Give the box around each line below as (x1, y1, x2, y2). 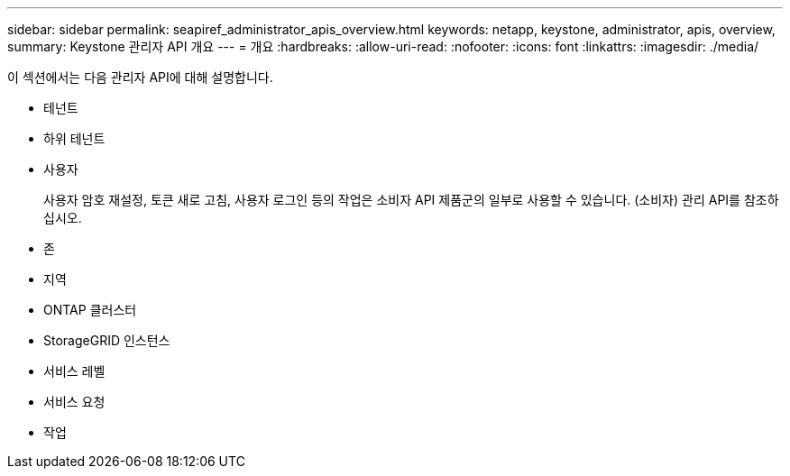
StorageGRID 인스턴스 (43, 333, 170, 348)
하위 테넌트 (43, 131, 106, 146)
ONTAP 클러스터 (43, 302, 137, 317)
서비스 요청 (43, 394, 106, 409)
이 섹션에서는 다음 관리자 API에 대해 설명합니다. (7, 69, 273, 85)
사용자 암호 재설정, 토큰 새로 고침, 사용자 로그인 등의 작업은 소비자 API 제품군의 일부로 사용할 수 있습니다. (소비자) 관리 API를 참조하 (43, 192, 779, 207)
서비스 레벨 (43, 363, 106, 379)
